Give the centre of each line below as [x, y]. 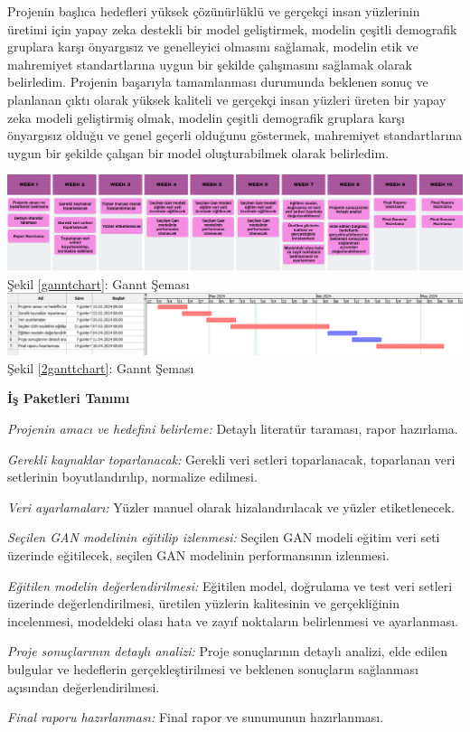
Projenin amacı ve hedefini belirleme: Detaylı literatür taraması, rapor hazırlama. [233, 429]
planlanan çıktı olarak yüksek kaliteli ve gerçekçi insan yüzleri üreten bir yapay [227, 99]
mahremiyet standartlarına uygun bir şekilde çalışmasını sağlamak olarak [210, 64]
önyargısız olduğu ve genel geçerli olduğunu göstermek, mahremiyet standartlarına [235, 135]
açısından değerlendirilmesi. [84, 686]
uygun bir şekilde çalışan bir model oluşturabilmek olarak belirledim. [198, 152]
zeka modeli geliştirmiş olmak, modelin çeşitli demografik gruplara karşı [206, 117]
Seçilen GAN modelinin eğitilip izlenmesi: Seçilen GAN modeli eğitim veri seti [224, 537]
